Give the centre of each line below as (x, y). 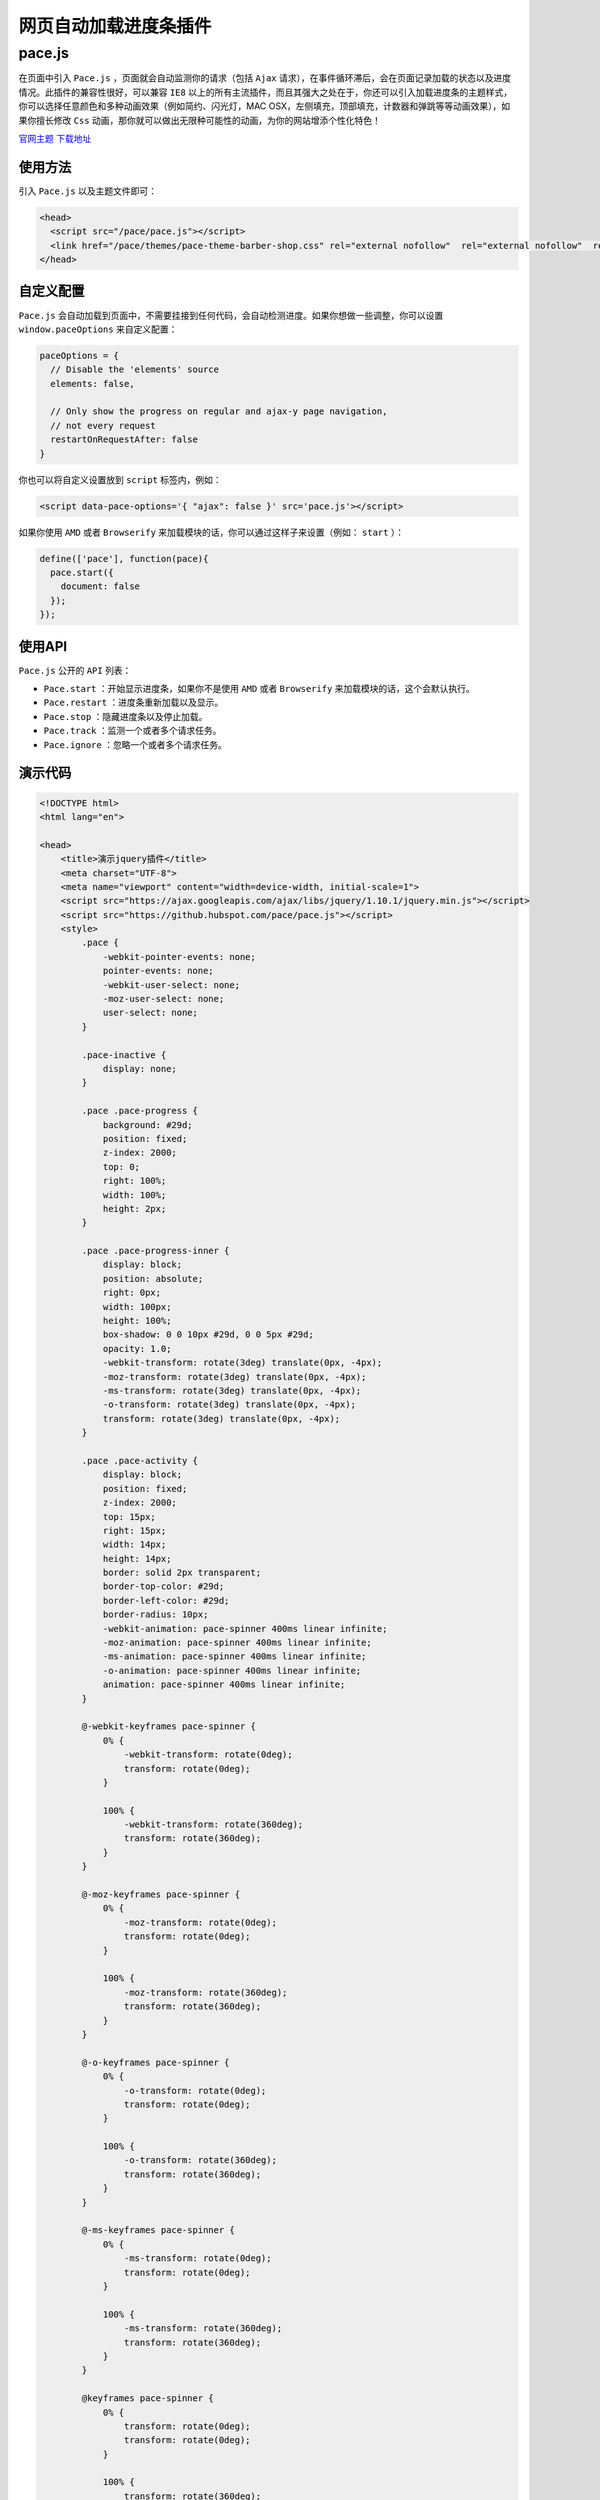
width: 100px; (137, 1306)
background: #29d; (148, 1124)
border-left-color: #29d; (166, 1600)
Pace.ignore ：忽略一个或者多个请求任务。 (135, 744)
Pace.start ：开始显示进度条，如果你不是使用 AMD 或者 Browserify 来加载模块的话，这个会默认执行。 (259, 689)
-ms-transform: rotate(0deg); (197, 2258)
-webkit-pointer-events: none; (179, 956)
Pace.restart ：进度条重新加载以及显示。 (133, 702)
